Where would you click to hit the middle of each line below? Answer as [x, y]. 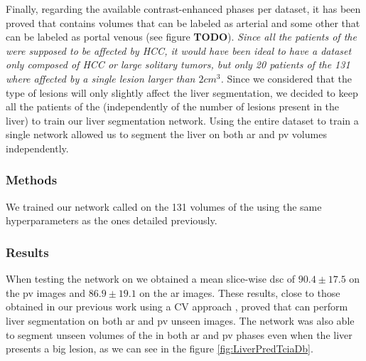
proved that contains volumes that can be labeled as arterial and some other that [183, 22]
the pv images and [46, 292]
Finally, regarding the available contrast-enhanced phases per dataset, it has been [183, 9]
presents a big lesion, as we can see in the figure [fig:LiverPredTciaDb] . [160, 349]
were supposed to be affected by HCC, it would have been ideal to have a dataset [179, 50]
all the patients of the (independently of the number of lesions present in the [173, 106]
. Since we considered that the [286, 78]
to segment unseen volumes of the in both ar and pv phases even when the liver [179, 334]
